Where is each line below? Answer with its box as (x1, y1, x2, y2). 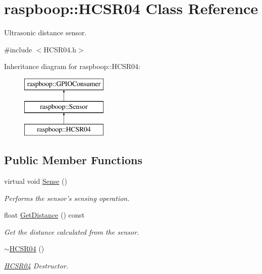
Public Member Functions (4, 152, 142, 168)
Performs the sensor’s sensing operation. (4, 192, 130, 203)
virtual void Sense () (4, 176, 67, 186)
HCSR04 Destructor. (4, 260, 69, 271)
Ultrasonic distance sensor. (4, 27, 87, 38)
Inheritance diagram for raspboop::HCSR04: (4, 61, 140, 72)
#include (4, 44, 32, 54)
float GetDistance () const (4, 210, 85, 220)
